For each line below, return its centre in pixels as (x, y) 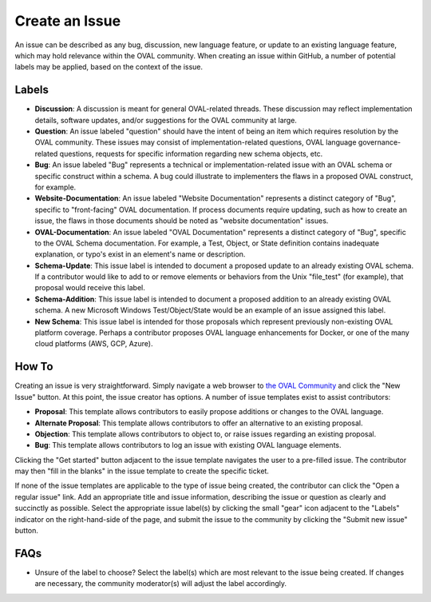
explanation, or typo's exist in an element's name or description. (140, 254)
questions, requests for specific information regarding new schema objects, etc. (191, 153)
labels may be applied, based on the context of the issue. (109, 67)
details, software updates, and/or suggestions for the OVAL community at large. (166, 120)
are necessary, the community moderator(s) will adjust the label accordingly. (161, 584)
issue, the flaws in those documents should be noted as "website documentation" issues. (182, 221)
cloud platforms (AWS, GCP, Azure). (94, 344)
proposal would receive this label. (90, 288)
